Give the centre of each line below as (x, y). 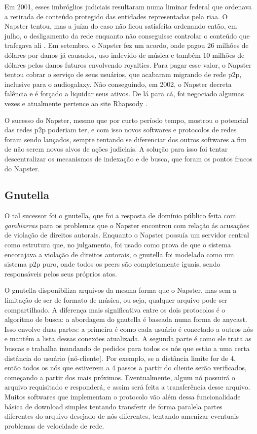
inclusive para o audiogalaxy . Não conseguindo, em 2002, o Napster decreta (118, 84)
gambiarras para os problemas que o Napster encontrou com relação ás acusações (127, 225)
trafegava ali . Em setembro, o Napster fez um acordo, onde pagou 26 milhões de (127, 45)
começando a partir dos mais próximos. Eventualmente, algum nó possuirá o (120, 377)
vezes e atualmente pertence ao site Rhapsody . (76, 103)
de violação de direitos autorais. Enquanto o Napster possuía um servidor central (127, 235)
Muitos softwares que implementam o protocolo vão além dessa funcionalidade (123, 396)
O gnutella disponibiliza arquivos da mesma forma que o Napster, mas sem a (121, 290)
